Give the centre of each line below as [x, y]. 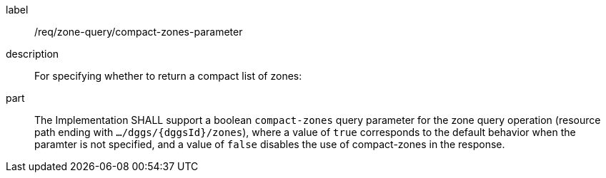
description [33, 54]
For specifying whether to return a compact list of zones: [168, 76]
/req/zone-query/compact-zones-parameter [139, 32]
